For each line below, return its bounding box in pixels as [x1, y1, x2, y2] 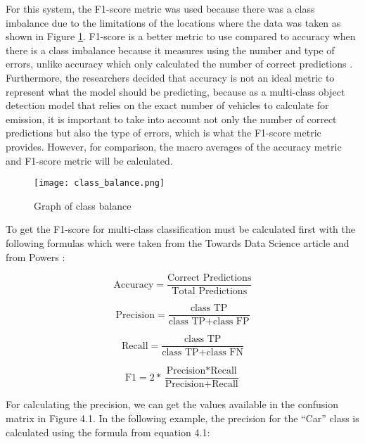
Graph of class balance [34, 198, 132, 213]
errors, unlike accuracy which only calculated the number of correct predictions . [6, 56, 353, 71]
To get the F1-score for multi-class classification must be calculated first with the [6, 222, 356, 236]
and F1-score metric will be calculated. [6, 153, 173, 167]
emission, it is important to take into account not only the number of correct [6, 111, 337, 126]
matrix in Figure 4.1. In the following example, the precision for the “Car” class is [6, 411, 359, 425]
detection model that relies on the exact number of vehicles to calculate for [6, 98, 329, 113]
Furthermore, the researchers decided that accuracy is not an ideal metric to [6, 70, 335, 84]
